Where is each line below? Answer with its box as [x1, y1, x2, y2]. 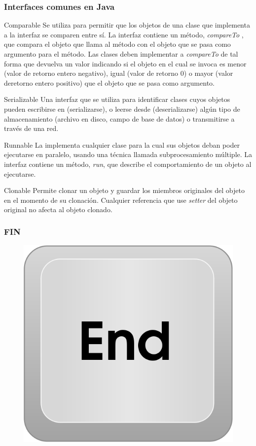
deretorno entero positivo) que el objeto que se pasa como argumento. [4, 77, 215, 88]
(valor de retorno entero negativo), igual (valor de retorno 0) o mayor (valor [4, 68, 233, 78]
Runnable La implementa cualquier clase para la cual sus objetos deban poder [4, 139, 240, 150]
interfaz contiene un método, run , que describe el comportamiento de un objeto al [4, 159, 252, 169]
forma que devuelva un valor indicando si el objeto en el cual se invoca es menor [4, 58, 247, 68]
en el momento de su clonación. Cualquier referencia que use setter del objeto [4, 194, 238, 205]
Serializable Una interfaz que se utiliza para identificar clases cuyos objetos [4, 94, 230, 104]
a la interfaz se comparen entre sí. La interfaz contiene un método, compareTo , [4, 29, 244, 39]
